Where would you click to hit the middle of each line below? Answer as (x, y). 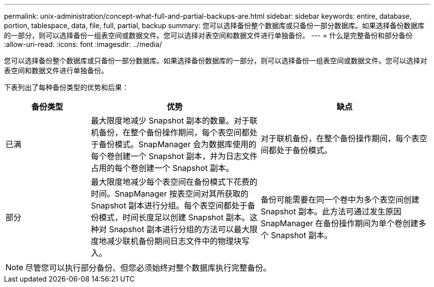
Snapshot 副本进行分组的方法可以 (171, 229)
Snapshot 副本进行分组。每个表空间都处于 (169, 205)
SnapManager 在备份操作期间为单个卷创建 (340, 223)
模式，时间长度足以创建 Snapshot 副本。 (174, 217)
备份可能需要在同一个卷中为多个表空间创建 (340, 200)
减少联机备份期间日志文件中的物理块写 (178, 241)
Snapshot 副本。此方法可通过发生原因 (331, 211)
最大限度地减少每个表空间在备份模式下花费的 (174, 182)
